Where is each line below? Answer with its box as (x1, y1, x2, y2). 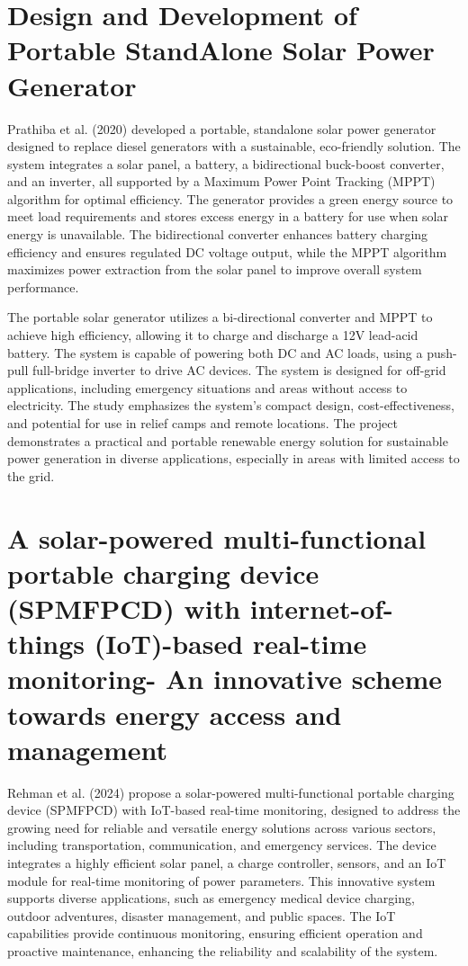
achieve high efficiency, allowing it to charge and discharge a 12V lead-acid (7, 326, 418, 344)
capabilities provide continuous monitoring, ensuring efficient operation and (7, 924, 423, 943)
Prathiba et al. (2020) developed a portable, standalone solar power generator (7, 119, 436, 138)
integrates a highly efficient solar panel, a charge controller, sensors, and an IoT (7, 854, 446, 872)
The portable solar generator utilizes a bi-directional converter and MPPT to (7, 308, 433, 326)
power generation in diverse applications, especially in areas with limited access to (7, 449, 460, 468)
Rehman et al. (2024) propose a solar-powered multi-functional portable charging (7, 783, 454, 801)
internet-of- (249, 589, 393, 626)
